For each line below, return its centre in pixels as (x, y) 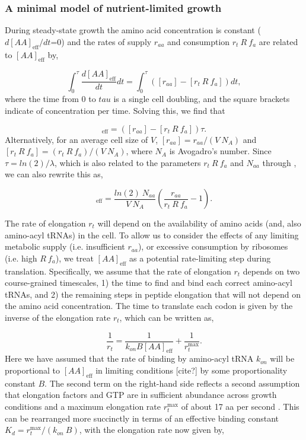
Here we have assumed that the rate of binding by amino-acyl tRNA (129, 358)
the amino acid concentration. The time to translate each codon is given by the (149, 306)
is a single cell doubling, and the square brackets (202, 99)
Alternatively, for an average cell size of (76, 139)
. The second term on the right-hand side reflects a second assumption (172, 383)
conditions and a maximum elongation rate (83, 406)
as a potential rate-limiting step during (200, 258)
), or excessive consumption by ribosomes (213, 246)
